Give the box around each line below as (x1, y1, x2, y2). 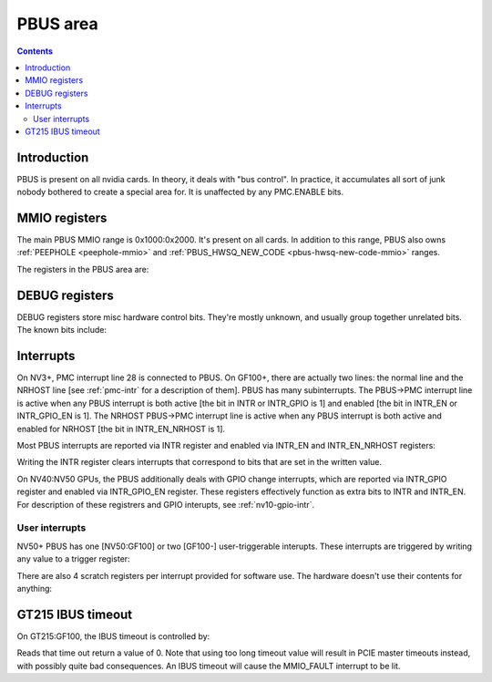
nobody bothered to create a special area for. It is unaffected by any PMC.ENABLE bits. (16, 187, 344, 198)
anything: (16, 583, 53, 594)
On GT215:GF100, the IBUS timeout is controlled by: (16, 630, 210, 642)
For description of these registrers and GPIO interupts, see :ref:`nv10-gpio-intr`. (16, 499, 314, 510)
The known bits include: (16, 325, 108, 336)
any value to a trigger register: (16, 553, 131, 564)
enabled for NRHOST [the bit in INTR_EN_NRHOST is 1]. (16, 423, 226, 434)
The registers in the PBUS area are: (16, 263, 149, 274)
